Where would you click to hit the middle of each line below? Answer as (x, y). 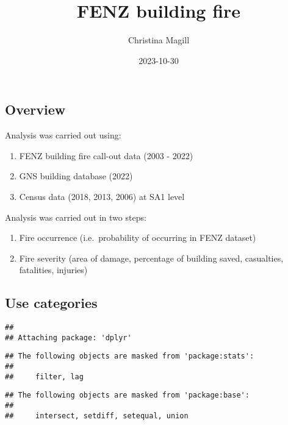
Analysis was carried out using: (63, 135)
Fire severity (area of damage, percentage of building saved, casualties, (151, 258)
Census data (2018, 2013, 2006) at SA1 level (102, 196)
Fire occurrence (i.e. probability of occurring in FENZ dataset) (138, 237)
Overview (35, 109)
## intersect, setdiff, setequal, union (97, 416)
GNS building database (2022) (76, 176)
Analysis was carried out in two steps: (76, 217)
